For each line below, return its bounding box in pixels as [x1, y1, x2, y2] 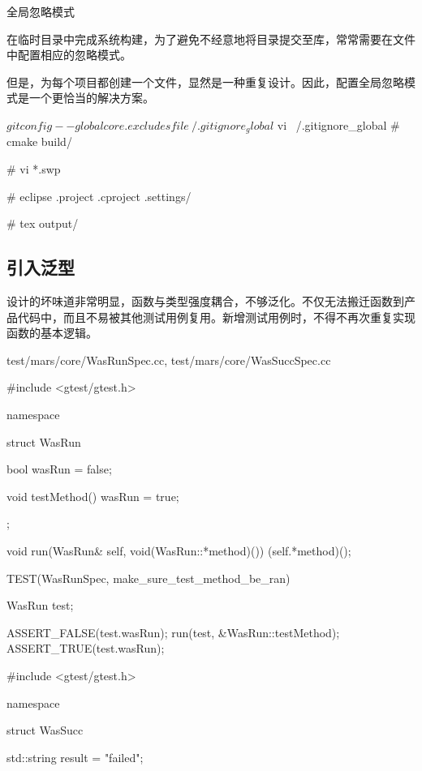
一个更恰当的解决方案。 [28, 89, 154, 106]
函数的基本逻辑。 [6, 324, 97, 341]
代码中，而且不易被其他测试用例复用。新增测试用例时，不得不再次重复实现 [17, 308, 416, 325]
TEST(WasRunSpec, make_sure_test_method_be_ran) [6, 569, 291, 586]
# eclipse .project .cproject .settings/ [6, 187, 192, 204]
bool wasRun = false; [6, 460, 112, 478]
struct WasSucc [6, 722, 84, 739]
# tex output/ [6, 215, 79, 232]
